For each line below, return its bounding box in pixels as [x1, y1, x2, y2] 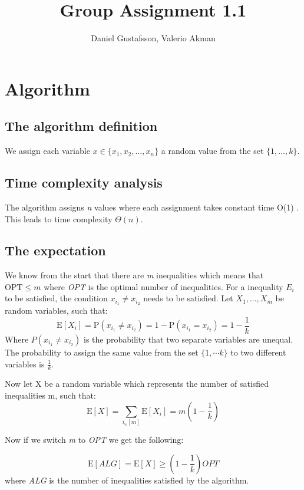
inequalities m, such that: [5, 389, 96, 402]
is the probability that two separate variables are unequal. [84, 333, 293, 345]
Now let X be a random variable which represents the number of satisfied [5, 377, 269, 390]
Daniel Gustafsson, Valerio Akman [91, 32, 216, 44]
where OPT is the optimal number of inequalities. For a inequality [44, 280, 283, 292]
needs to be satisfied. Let [143, 292, 233, 304]
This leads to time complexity [5, 212, 113, 225]
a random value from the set [161, 144, 264, 157]
